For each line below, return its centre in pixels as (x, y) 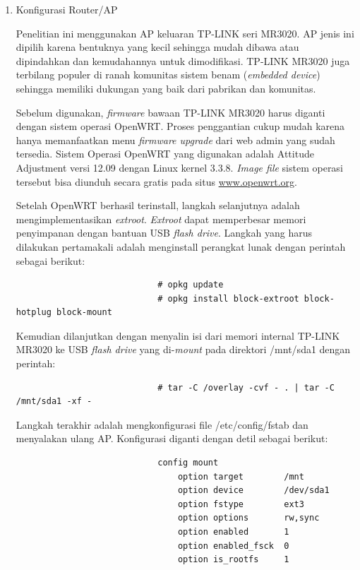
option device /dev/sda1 (253, 491)
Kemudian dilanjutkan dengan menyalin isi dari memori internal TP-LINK (178, 335)
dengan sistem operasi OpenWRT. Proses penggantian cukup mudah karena (180, 126)
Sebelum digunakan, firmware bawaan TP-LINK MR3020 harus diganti (170, 112)
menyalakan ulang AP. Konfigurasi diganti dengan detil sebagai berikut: (172, 438)
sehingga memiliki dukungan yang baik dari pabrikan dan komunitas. (166, 88)
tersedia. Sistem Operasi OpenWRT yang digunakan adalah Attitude (165, 154)
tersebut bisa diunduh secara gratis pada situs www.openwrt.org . (156, 181)
